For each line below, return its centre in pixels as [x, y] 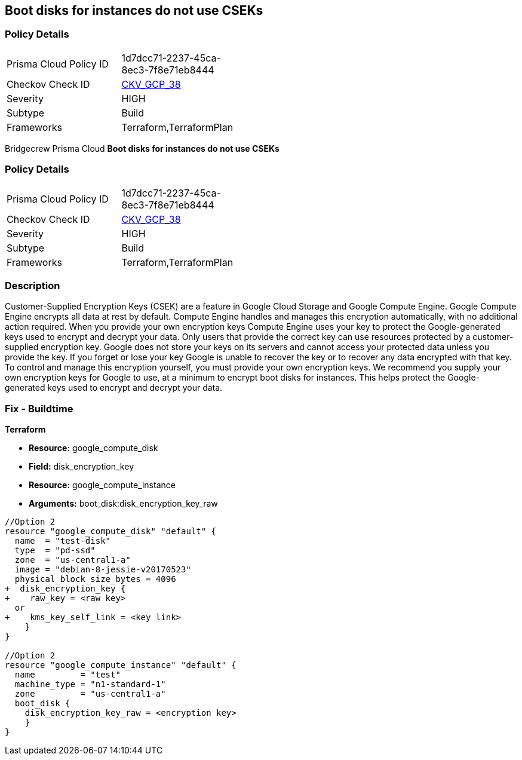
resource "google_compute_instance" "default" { [121, 665]
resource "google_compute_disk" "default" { [111, 531]
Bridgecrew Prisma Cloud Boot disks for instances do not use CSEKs [142, 148]
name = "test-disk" [63, 541]
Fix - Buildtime [39, 408]
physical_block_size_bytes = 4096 [95, 579]
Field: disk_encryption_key [81, 467]
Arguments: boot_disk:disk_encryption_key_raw [123, 504]
